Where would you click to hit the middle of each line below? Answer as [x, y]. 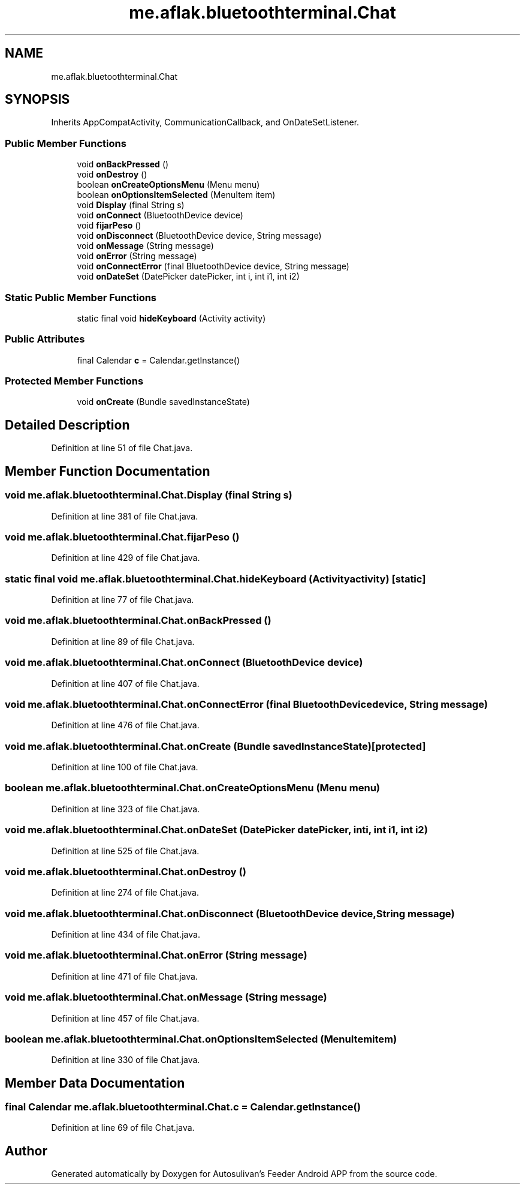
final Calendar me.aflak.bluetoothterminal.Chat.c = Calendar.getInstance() [183, 1107]
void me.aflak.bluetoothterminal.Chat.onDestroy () [126, 871]
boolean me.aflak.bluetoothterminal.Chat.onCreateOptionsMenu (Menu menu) [193, 788]
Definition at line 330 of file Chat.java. [126, 1060]
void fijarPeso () [109, 226]
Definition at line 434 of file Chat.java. [126, 934]
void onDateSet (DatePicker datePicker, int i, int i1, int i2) [188, 277]
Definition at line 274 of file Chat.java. [125, 893]
